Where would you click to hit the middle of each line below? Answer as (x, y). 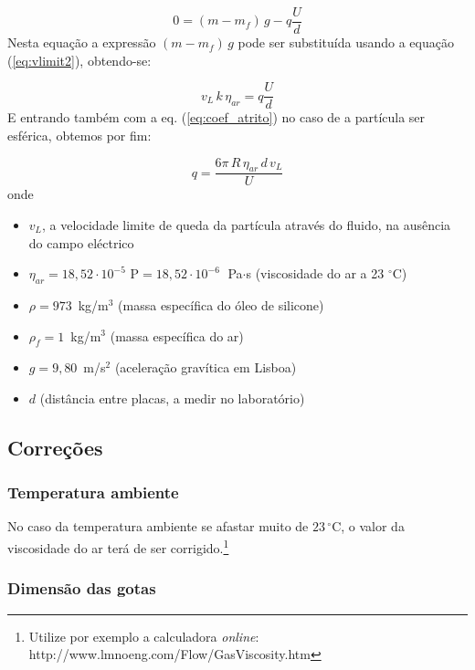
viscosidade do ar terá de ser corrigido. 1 (118, 546)
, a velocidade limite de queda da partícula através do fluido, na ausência (247, 224)
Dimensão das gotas (82, 588)
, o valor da (373, 526)
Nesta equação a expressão (82, 42)
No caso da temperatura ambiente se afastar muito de (158, 526)
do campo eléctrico (81, 242)
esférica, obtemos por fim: (79, 135)
